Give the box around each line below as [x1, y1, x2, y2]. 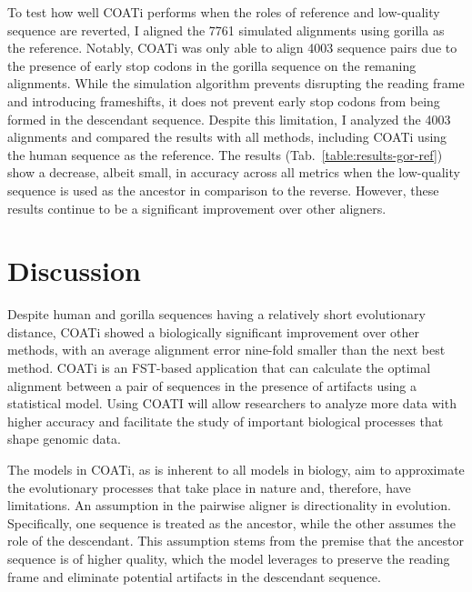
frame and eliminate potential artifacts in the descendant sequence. [7, 567, 381, 586]
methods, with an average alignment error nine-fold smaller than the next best [7, 340, 446, 359]
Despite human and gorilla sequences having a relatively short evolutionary [7, 305, 426, 324]
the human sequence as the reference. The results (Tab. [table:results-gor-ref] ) [7, 145, 443, 164]
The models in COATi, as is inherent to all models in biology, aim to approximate [7, 460, 465, 478]
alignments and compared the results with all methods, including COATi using [7, 127, 447, 146]
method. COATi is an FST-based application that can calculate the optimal [7, 358, 431, 377]
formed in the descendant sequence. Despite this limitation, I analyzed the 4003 [7, 109, 451, 128]
